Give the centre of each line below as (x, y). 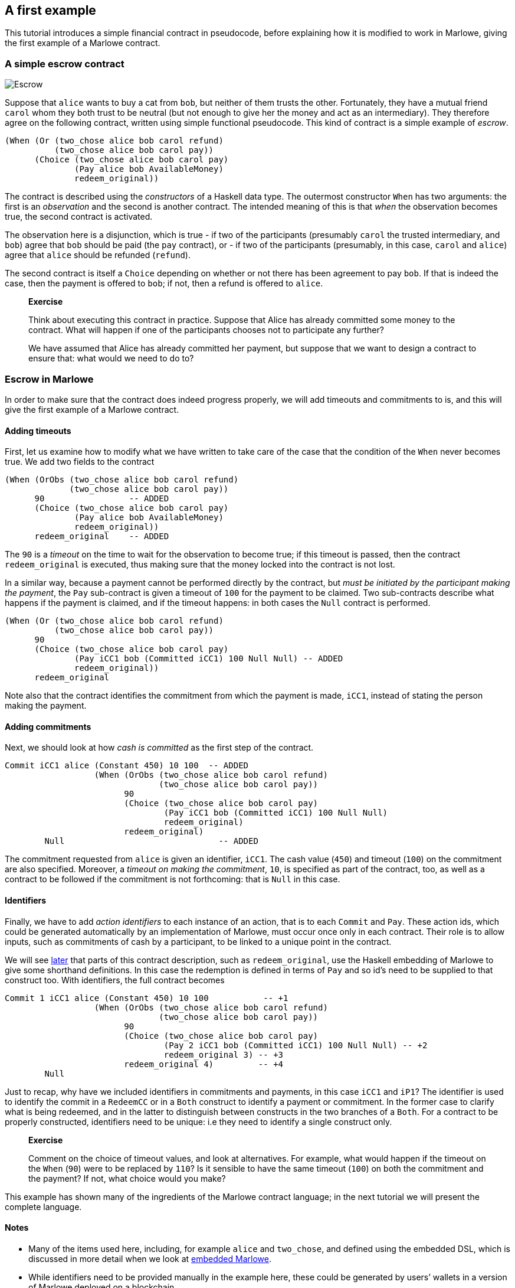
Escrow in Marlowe (49, 379)
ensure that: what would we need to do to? (111, 358)
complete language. (43, 1207)
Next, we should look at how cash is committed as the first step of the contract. (159, 748)
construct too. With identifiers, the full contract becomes (115, 980)
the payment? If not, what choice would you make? (127, 1178)
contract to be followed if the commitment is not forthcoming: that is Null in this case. (173, 879)
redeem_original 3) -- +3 (224, 1054)
